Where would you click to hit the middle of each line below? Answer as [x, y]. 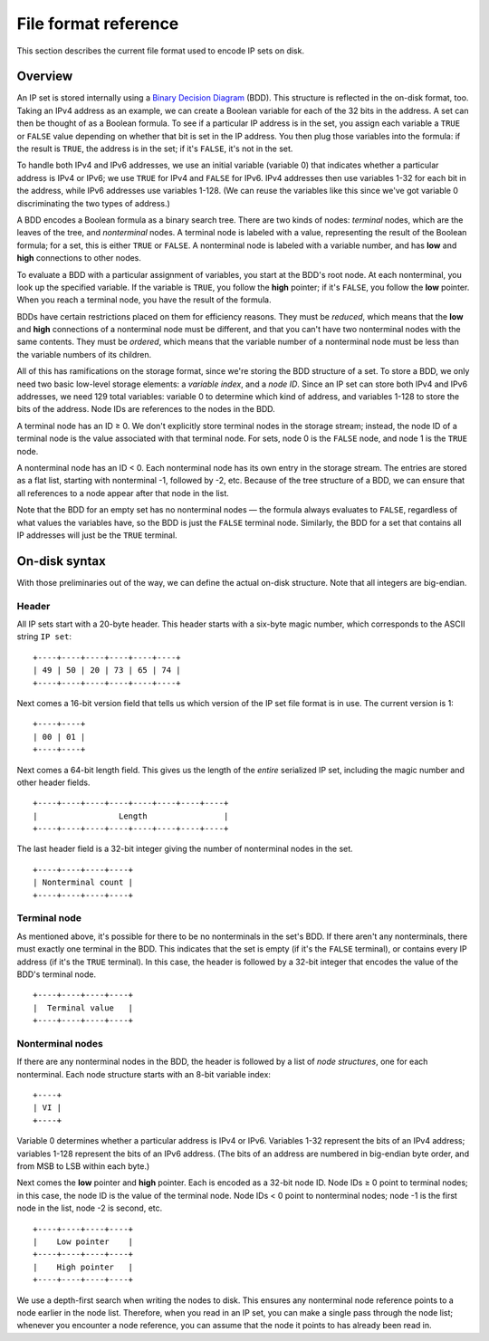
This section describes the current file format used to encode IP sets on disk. [161, 51]
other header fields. [53, 782]
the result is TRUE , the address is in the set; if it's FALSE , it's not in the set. [155, 148]
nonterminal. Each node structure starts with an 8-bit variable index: [144, 1074]
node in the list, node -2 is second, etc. [90, 1208]
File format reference [98, 24]
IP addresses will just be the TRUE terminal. [97, 535]
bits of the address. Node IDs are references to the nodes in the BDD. [146, 409]
